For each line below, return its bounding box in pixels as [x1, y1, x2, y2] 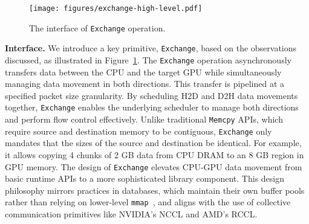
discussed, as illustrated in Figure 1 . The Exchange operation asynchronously [5, 53, 291, 66]
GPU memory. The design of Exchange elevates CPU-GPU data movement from [5, 160, 302, 173]
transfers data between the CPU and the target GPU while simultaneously [5, 65, 282, 78]
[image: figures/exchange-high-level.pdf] [29, 4, 203, 13]
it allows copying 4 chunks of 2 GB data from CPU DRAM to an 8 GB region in [5, 148, 304, 161]
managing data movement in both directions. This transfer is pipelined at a [5, 77, 285, 90]
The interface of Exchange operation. [29, 21, 166, 34]
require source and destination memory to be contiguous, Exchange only [5, 124, 272, 137]
